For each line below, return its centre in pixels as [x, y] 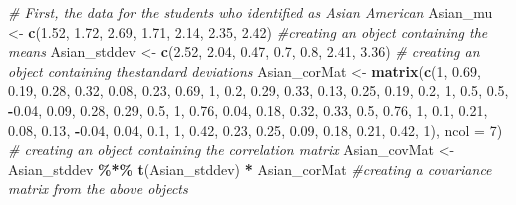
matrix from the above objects [98, 188]
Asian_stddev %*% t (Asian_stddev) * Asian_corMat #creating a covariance [250, 168]
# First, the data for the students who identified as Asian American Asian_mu [250, 12]
